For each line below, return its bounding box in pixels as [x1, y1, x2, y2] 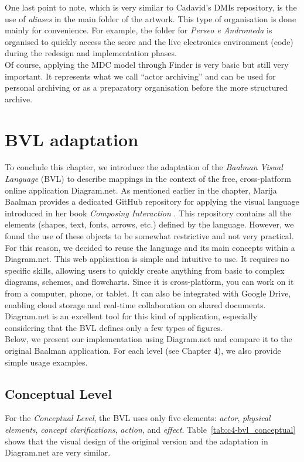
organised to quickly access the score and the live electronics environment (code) [5, 35, 293, 47]
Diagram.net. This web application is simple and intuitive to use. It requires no [5, 253, 289, 265]
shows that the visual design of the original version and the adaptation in [5, 435, 268, 447]
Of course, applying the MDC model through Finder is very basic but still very [5, 58, 289, 70]
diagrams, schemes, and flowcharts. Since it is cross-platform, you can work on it [5, 275, 294, 288]
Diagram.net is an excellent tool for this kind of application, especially [5, 310, 258, 322]
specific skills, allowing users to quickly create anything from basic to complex [5, 264, 285, 276]
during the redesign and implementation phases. [5, 47, 177, 59]
